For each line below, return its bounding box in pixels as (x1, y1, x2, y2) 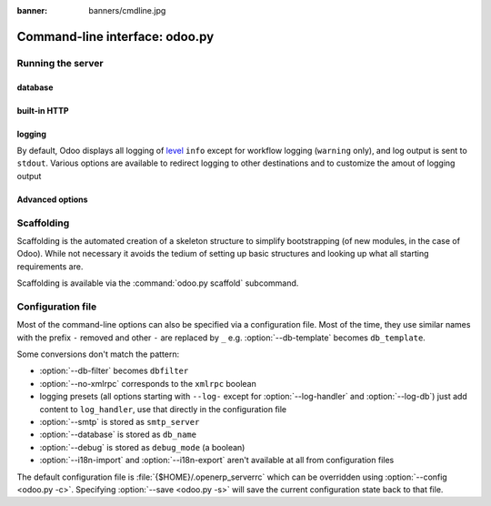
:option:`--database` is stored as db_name (39, 429, 197, 440)
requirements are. (16, 260, 84, 272)
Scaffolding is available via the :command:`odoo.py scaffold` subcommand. (16, 278, 299, 288)
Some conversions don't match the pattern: (16, 349, 180, 359)
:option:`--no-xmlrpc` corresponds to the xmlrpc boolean (39, 378, 256, 389)
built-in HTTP (16, 105, 69, 116)
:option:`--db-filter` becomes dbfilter (39, 365, 189, 377)
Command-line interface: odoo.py (16, 28, 215, 45)
